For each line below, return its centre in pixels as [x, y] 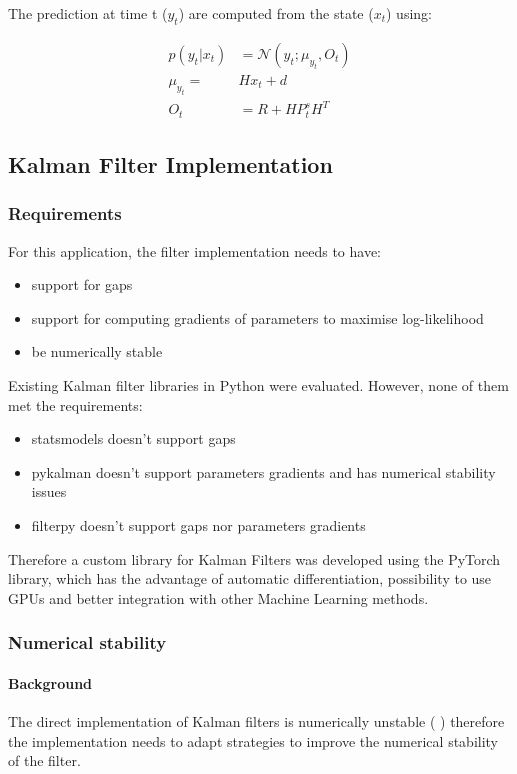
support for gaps [82, 284]
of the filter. [44, 760]
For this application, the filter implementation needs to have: [195, 250]
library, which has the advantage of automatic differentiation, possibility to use [250, 578]
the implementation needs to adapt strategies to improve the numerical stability [253, 740]
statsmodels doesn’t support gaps [133, 438]
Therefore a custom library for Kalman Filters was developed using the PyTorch [254, 558]
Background [50, 682]
